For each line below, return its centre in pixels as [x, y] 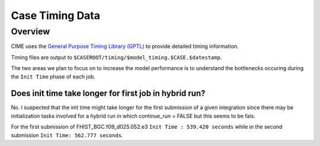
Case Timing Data [56, 15]
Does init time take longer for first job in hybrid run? [108, 93]
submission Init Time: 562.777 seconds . [67, 135]
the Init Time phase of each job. [53, 77]
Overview [31, 31]
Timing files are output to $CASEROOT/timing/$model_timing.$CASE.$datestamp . [116, 57]
